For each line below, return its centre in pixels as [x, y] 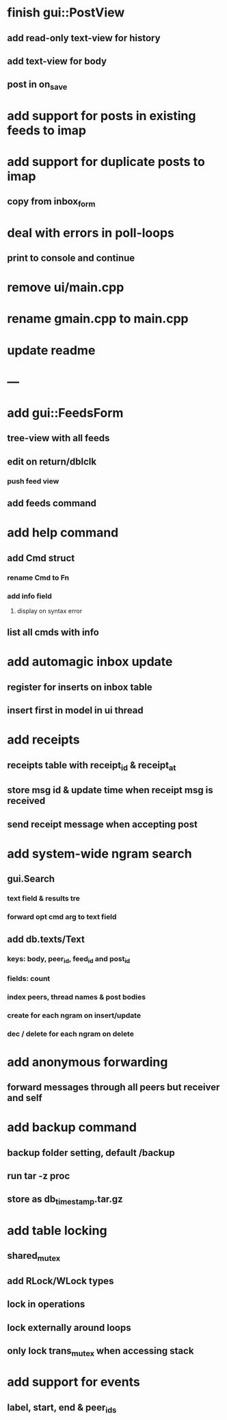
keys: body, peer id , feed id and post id [69, 959]
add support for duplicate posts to [106, 162]
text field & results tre [44, 899]
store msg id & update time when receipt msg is [110, 790]
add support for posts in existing [102, 116]
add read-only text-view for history [84, 38]
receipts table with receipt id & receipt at [92, 766]
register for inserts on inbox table [80, 687]
